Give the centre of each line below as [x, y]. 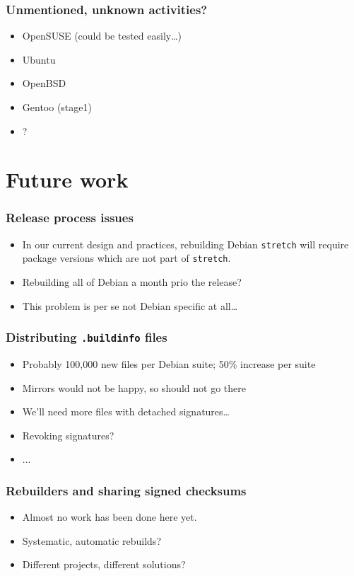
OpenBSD [44, 83]
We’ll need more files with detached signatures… [126, 411]
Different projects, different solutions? [104, 564]
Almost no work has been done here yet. [110, 517]
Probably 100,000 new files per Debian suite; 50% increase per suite [169, 364]
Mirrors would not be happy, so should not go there [134, 387]
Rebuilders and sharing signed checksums [126, 490]
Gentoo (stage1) [57, 107]
